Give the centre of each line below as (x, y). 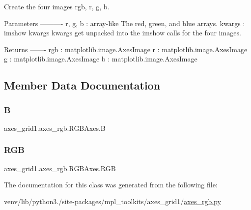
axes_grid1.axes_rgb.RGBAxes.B (55, 128)
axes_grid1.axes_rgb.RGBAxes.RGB (60, 168)
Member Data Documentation (82, 85)
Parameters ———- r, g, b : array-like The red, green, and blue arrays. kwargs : (125, 23)
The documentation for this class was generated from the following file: (111, 185)
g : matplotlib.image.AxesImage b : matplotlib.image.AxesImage (101, 59)
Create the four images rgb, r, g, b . (57, 6)
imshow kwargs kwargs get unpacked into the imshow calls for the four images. (123, 33)
